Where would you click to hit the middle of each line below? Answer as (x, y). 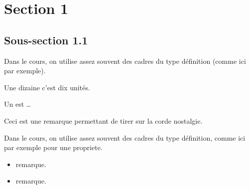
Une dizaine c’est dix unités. (47, 87)
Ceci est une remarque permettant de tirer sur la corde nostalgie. (103, 120)
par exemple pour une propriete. (53, 147)
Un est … (18, 104)
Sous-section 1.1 (46, 40)
